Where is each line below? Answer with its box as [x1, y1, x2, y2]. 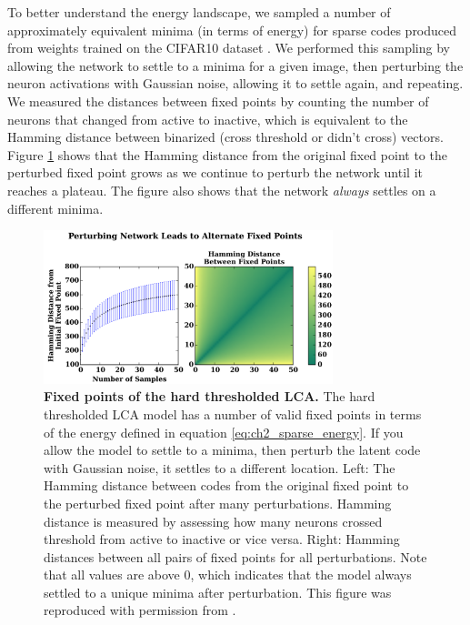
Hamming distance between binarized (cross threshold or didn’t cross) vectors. [7, 127, 444, 146]
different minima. [7, 198, 104, 217]
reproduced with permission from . [44, 600, 236, 620]
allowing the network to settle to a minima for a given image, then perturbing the [7, 55, 464, 75]
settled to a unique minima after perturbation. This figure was [44, 582, 392, 601]
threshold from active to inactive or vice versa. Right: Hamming [44, 529, 400, 549]
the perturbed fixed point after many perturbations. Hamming [44, 493, 392, 512]
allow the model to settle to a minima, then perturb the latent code [44, 440, 421, 459]
